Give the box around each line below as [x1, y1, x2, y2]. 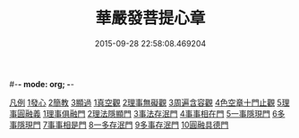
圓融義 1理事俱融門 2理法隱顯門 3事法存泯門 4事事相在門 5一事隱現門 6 [16, 108, 278, 118]
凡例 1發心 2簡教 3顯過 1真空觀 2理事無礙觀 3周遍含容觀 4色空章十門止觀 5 [9, 97, 282, 108]
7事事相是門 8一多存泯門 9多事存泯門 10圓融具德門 [42, 119, 229, 130]
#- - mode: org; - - [9, 78, 74, 89]
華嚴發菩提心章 [95, 8, 206, 28]
